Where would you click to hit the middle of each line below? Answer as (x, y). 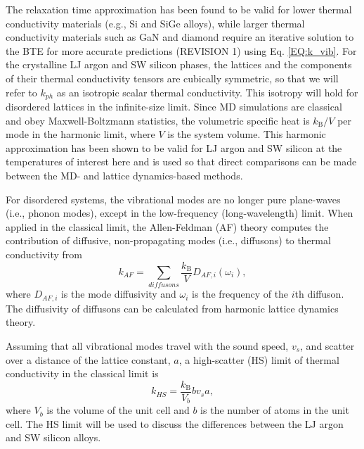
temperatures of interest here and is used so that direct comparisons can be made (181, 162)
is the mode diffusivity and (118, 294)
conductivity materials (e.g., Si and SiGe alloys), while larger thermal (155, 23)
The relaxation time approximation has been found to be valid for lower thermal (179, 9)
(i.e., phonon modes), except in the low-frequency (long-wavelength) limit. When (180, 213)
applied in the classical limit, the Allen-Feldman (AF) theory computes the (167, 226)
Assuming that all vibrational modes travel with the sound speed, (147, 345)
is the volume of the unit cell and (118, 410)
